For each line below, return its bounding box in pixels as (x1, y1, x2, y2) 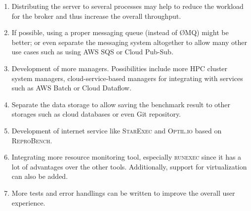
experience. (11, 197, 45, 208)
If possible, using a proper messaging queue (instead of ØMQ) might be (11, 27, 229, 38)
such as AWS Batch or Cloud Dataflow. (11, 83, 131, 93)
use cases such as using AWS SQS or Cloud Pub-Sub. (11, 46, 173, 57)
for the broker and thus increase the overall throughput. (11, 10, 181, 21)
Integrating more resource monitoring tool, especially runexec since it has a (11, 152, 242, 162)
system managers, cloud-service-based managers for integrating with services (11, 73, 243, 83)
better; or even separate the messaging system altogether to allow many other (11, 37, 247, 47)
